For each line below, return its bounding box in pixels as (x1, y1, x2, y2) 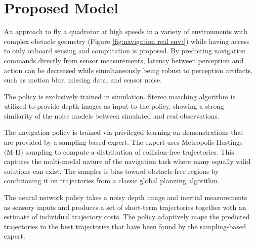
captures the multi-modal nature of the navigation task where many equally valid (4, 156, 251, 166)
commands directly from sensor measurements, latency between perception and (4, 55, 244, 65)
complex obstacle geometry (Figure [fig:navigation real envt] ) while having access (4, 36, 250, 46)
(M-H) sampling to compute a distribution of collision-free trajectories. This (4, 146, 234, 157)
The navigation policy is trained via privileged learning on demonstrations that (4, 127, 244, 137)
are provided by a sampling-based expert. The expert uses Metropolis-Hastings (4, 137, 243, 147)
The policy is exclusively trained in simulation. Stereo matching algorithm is (4, 91, 235, 101)
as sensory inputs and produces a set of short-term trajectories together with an (4, 202, 246, 212)
